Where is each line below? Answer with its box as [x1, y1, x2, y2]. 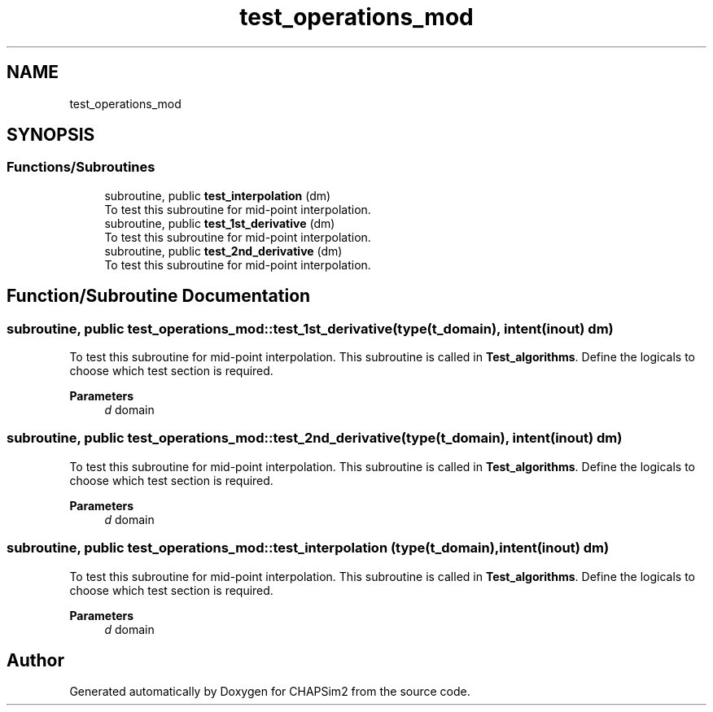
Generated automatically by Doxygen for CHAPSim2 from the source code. [69, 684, 470, 699]
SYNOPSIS [7, 124, 95, 146]
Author [7, 649, 64, 671]
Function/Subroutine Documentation [7, 286, 311, 307]
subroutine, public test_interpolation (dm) [104, 188, 331, 203]
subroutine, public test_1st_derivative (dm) [104, 216, 335, 230]
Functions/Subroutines [7, 159, 155, 176]
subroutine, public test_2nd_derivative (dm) [104, 243, 343, 258]
